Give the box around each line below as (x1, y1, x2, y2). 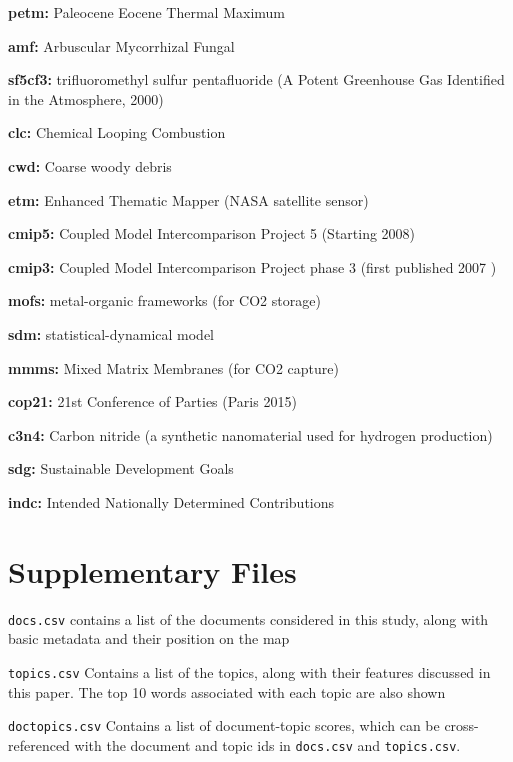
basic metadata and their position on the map (8, 628, 290, 649)
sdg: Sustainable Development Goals (8, 458, 234, 479)
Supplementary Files (8, 550, 297, 591)
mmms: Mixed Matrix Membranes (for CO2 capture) (8, 357, 339, 378)
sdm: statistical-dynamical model (8, 323, 215, 344)
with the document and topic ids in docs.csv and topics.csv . (74, 734, 461, 755)
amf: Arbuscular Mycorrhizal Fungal (8, 35, 235, 56)
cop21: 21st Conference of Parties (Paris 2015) (8, 391, 297, 412)
